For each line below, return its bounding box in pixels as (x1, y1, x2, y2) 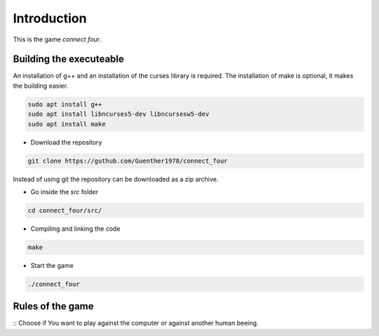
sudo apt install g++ (27, 100, 102, 108)
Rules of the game (13, 300, 94, 312)
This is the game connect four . (13, 35, 102, 43)
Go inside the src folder (30, 187, 98, 196)
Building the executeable (13, 53, 124, 65)
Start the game (30, 261, 74, 269)
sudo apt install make (27, 120, 106, 128)
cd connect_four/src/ (27, 206, 102, 214)
